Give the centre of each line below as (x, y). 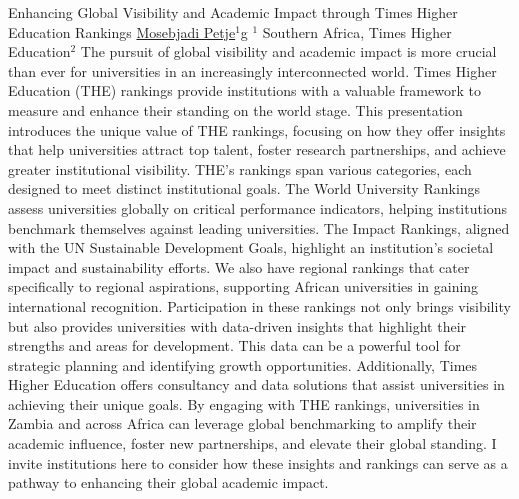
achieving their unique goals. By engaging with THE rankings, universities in (244, 403)
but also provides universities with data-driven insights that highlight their (237, 325)
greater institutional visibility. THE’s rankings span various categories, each (240, 168)
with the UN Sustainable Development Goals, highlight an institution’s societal (251, 247)
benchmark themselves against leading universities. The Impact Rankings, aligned (259, 227)
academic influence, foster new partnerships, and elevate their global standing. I (252, 443)
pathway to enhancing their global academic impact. (168, 482)
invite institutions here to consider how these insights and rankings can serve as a (258, 462)
